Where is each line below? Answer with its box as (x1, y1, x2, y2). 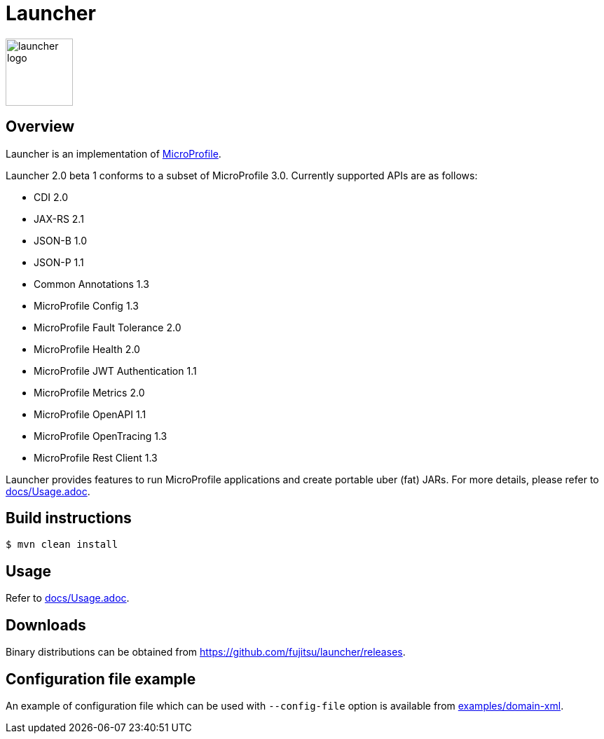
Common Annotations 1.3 (34, 277, 149, 290)
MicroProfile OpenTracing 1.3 (34, 429, 167, 442)
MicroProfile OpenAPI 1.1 (34, 408, 146, 420)
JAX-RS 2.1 (34, 212, 84, 225)
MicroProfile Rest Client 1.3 (34, 451, 158, 464)
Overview (6, 118, 75, 136)
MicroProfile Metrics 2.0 (34, 386, 145, 399)
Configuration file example (6, 670, 196, 688)
